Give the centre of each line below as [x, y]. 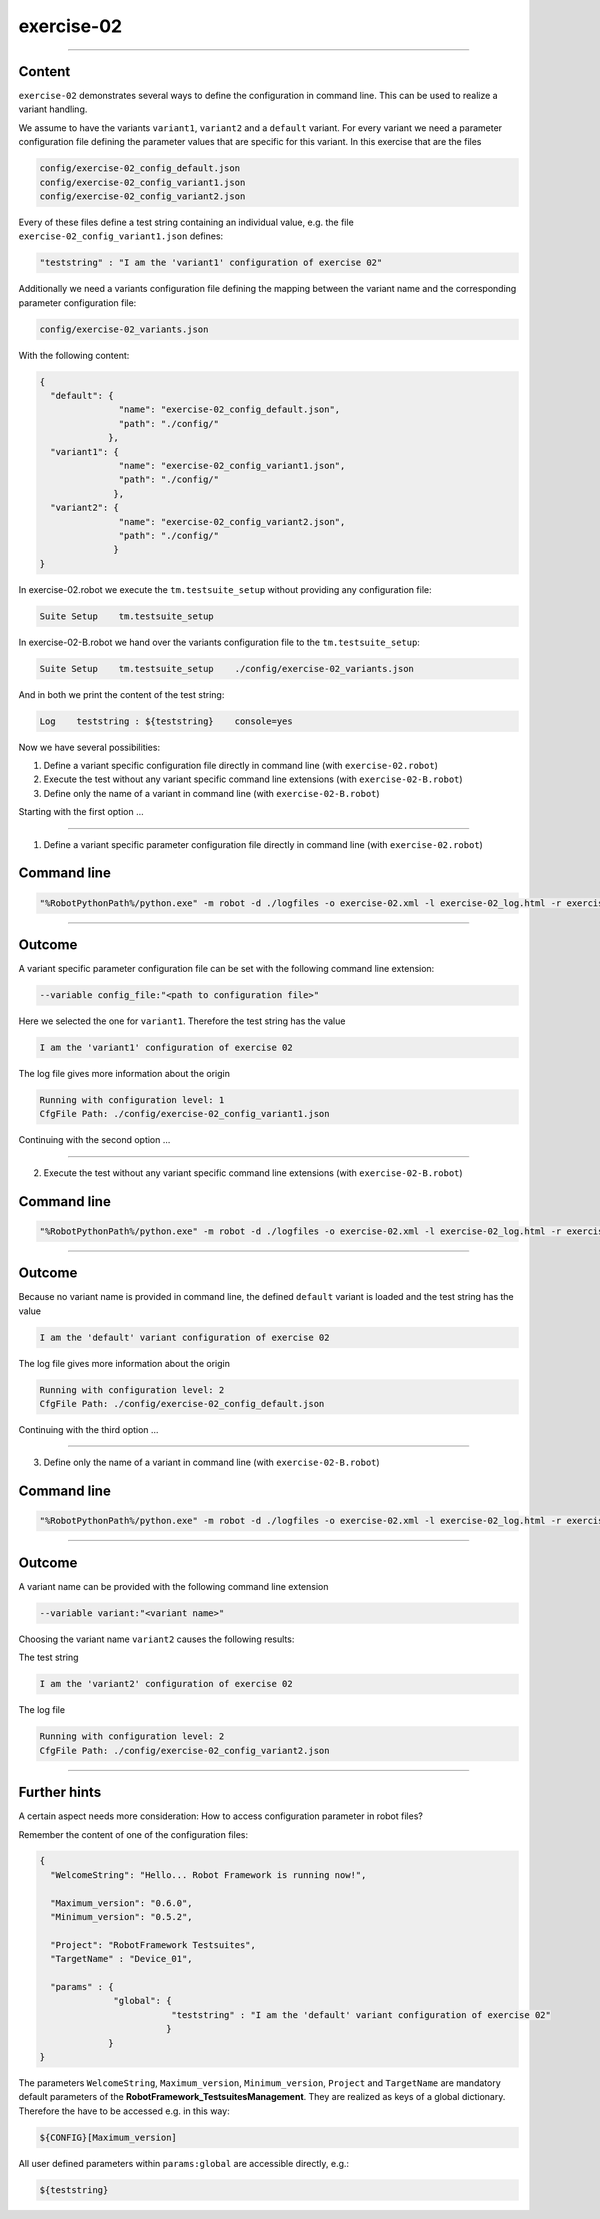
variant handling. [53, 109]
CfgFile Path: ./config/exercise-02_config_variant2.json [184, 1750]
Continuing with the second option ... [94, 1140]
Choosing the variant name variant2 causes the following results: [156, 1639]
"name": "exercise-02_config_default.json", [229, 409]
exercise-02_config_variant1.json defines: [121, 236]
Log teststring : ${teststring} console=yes [166, 721]
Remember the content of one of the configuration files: [133, 1834]
